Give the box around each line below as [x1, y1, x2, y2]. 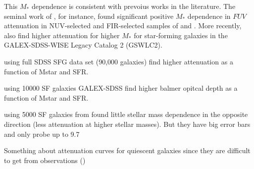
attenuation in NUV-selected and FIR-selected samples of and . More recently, [4, 20, 242, 31]
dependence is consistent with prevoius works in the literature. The [31, 1, 236, 11]
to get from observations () [4, 155, 86, 165]
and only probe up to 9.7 [4, 128, 80, 139]
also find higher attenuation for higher [4, 30, 120, 40]
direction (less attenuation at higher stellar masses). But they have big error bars [4, 118, 251, 129]
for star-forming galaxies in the [134, 30, 228, 40]
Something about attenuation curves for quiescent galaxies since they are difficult [4, 145, 251, 156]
